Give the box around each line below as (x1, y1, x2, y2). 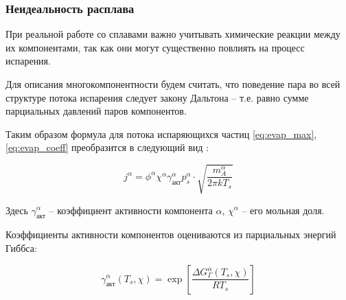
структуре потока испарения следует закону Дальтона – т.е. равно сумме (5, 90, 309, 104)
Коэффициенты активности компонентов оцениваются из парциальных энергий (5, 227, 336, 242)
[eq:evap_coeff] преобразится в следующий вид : (5, 140, 209, 154)
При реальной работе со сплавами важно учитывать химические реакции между (5, 27, 341, 41)
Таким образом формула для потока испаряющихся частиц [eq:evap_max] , (5, 126, 317, 141)
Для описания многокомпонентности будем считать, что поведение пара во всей (5, 77, 341, 91)
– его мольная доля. (242, 203, 325, 217)
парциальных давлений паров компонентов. (5, 104, 187, 118)
